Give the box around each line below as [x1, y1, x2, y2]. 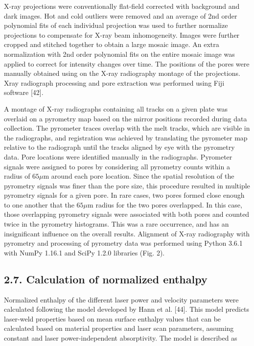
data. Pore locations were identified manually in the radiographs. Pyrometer [4, 151, 232, 161]
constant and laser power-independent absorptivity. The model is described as [4, 333, 237, 343]
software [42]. [4, 87, 44, 97]
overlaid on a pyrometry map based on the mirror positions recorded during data [4, 113, 247, 123]
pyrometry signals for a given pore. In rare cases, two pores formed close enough [4, 190, 245, 200]
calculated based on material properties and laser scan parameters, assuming [4, 323, 234, 333]
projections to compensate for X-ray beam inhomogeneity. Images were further [4, 29, 240, 40]
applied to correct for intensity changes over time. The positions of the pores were [4, 58, 250, 69]
